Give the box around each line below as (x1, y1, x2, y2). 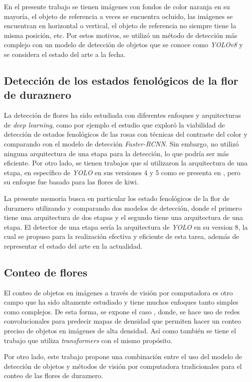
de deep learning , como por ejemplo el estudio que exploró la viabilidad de (4, 119, 225, 129)
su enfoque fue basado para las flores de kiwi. (4, 177, 139, 187)
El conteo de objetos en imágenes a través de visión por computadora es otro (4, 287, 233, 297)
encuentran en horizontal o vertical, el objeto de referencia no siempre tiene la (4, 20, 236, 31)
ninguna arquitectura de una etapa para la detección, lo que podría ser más (4, 148, 229, 158)
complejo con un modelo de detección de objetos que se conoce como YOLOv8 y (4, 39, 243, 50)
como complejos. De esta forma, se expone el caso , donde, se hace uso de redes (4, 306, 240, 316)
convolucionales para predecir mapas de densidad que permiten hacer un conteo (4, 316, 241, 326)
